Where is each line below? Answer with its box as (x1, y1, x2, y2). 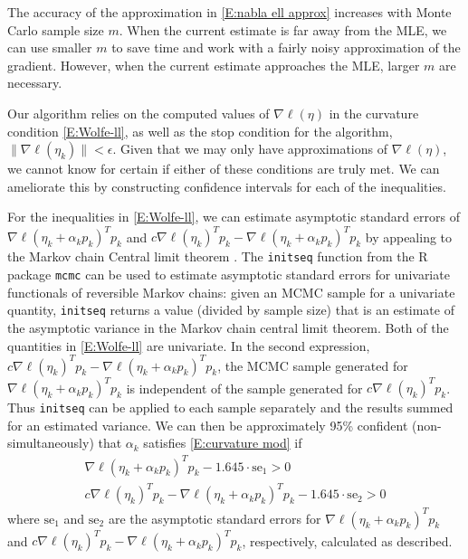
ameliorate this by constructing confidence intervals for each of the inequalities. (7, 176, 447, 195)
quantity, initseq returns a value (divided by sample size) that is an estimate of (7, 300, 454, 319)
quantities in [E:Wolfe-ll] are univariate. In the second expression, (7, 336, 370, 355)
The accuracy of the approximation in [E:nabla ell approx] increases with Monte (7, 3, 452, 21)
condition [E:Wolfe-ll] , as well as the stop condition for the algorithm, (7, 121, 393, 140)
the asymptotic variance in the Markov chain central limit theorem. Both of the (7, 318, 449, 336)
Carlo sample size (7, 20, 104, 39)
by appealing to (365, 227, 453, 246)
